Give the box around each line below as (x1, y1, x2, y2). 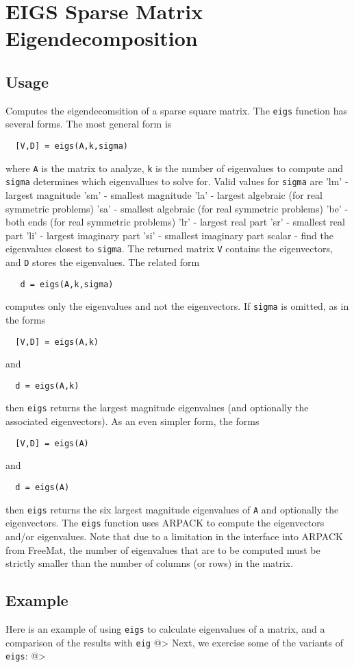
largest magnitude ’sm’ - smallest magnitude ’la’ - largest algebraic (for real (5, 187, 323, 202)
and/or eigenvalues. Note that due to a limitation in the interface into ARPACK (5, 529, 343, 543)
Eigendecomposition (5, 24, 198, 52)
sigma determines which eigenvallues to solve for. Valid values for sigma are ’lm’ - (5, 174, 349, 189)
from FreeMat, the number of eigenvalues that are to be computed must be (5, 542, 320, 557)
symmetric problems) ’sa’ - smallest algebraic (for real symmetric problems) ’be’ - (5, 201, 349, 215)
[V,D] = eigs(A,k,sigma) (15, 141, 128, 151)
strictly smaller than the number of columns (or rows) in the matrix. (5, 556, 294, 570)
